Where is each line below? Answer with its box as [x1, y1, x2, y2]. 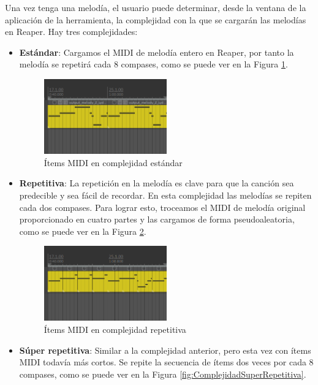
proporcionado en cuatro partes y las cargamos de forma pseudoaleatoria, [19, 213, 295, 226]
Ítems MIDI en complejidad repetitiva [44, 322, 186, 335]
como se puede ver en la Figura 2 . [19, 224, 146, 237]
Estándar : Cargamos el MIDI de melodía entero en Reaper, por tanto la [19, 45, 294, 58]
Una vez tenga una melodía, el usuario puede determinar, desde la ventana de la [5, 1, 306, 13]
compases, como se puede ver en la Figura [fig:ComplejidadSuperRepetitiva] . [19, 367, 306, 380]
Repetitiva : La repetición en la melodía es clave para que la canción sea [19, 177, 294, 189]
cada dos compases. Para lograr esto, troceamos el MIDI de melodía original [19, 200, 306, 213]
